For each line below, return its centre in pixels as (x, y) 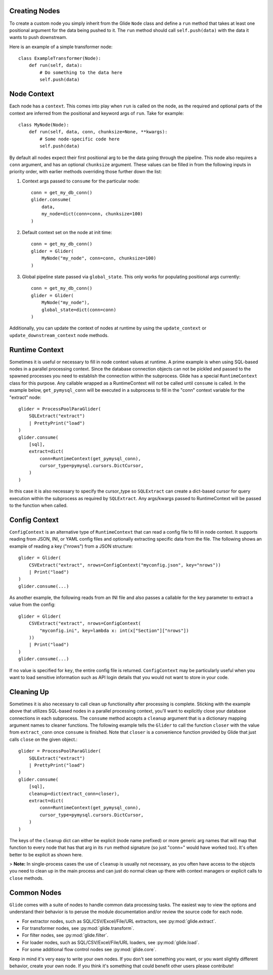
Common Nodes (35, 893)
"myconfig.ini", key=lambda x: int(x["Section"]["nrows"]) (114, 630)
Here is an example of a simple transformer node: (61, 47)
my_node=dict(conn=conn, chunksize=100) (92, 214)
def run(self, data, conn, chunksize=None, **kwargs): (98, 132)
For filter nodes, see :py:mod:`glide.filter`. (65, 935)
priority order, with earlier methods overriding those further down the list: (85, 172)
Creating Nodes (35, 11)
